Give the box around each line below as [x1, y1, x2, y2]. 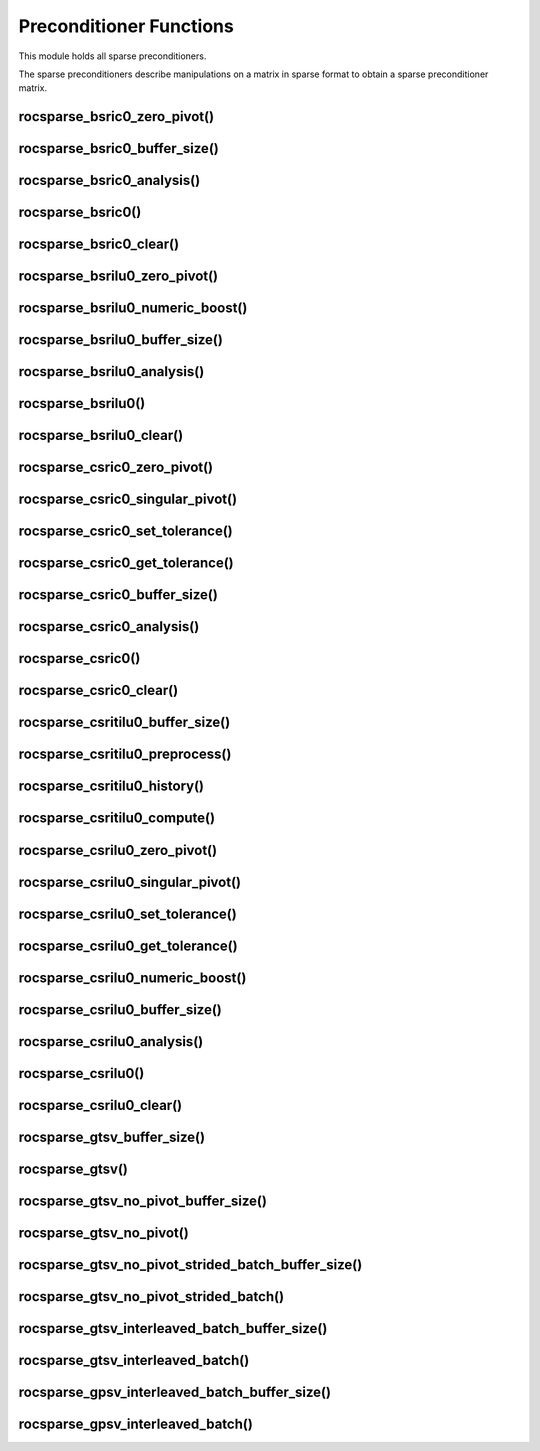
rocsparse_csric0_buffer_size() [18, 586, 219, 604]
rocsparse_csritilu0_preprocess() [18, 746, 232, 763]
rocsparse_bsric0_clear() [18, 236, 180, 253]
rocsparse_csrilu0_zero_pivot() [18, 841, 218, 859]
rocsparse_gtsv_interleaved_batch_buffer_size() [18, 1320, 328, 1337]
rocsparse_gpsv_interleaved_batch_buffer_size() [18, 1383, 332, 1400]
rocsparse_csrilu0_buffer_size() [18, 1001, 222, 1018]
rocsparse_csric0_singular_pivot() [18, 491, 238, 508]
